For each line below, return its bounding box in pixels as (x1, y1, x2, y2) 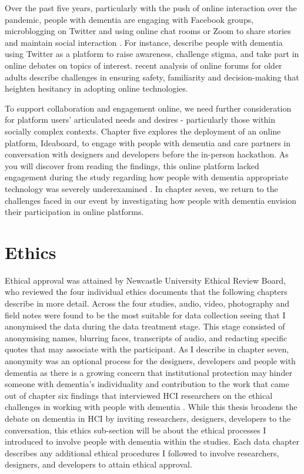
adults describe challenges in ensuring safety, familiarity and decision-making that (5, 70, 299, 83)
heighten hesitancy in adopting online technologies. (5, 82, 188, 95)
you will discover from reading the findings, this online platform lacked (5, 159, 259, 172)
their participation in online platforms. (5, 206, 144, 218)
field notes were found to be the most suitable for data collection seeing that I (5, 308, 286, 321)
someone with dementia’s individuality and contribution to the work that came (5, 378, 289, 390)
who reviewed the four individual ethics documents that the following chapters (5, 285, 288, 298)
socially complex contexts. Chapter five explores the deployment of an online (5, 125, 281, 137)
